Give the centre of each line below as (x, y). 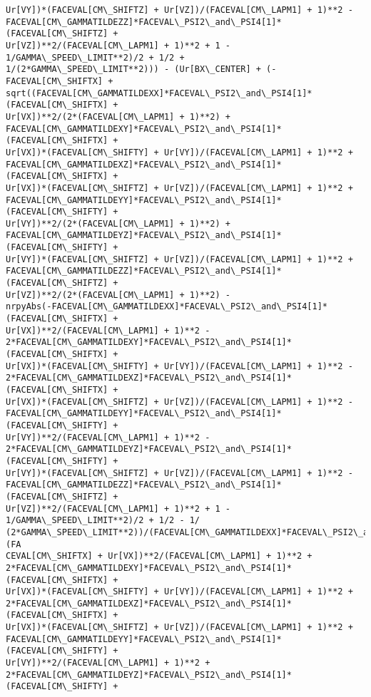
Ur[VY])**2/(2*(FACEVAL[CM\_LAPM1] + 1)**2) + (118, 223)
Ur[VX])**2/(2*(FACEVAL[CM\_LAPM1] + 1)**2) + (118, 117)
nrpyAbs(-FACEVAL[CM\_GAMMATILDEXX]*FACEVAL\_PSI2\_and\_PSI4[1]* (167, 307)
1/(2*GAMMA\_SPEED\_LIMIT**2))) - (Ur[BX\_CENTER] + (133, 69)
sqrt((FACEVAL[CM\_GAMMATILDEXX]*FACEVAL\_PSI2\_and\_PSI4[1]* (159, 93)
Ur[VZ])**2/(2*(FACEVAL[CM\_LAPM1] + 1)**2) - (118, 295)
